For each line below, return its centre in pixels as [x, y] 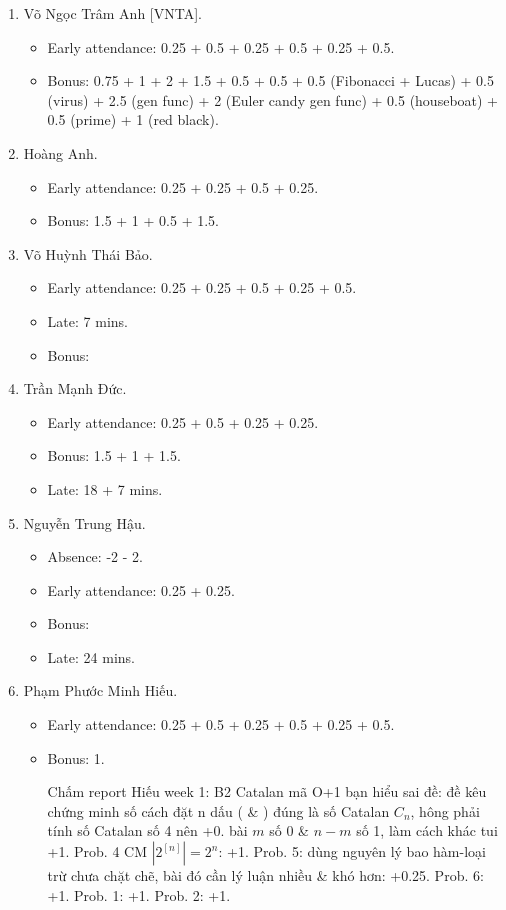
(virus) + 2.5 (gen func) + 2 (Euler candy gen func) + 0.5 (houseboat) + [272, 99]
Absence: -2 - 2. [95, 556]
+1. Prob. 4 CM [97, 851]
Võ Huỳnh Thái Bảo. [88, 253]
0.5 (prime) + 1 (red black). [133, 119]
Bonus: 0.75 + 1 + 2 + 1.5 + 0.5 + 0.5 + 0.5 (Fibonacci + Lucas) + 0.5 [270, 80]
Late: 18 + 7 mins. [105, 488]
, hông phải [445, 810]
